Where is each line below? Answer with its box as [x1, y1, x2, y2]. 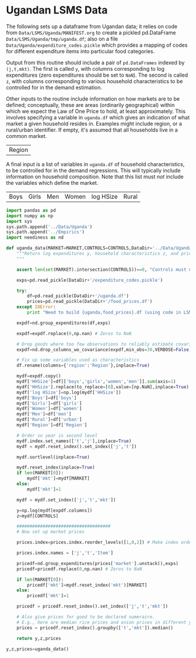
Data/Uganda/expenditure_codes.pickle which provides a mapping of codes [6, 42, 188, 49]
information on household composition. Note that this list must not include [6, 173, 184, 180]
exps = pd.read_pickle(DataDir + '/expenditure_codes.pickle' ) [16, 277, 163, 283]
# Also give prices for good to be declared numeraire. [16, 614, 156, 620]
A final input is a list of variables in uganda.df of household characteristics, [6, 160, 185, 167]
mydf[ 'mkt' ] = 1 [27, 486, 61, 492]
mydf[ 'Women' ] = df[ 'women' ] [16, 406, 82, 412]
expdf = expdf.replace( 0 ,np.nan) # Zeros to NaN [16, 330, 132, 336]
